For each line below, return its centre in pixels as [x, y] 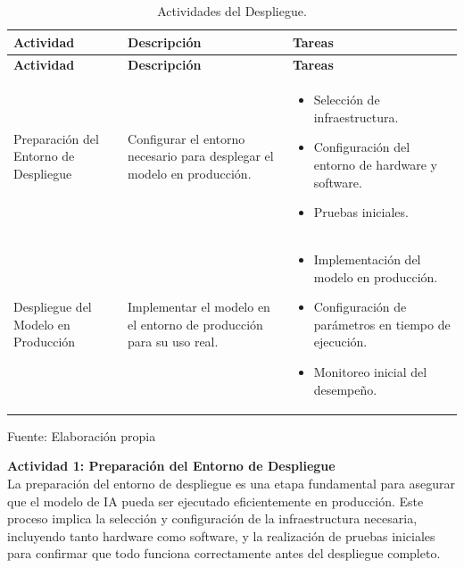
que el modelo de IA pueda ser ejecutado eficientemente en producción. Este [215, 501]
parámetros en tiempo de [382, 324]
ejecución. [340, 342]
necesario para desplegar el [201, 156]
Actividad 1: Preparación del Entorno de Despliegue [171, 466]
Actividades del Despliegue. [232, 11]
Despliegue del [53, 307]
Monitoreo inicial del [370, 372]
